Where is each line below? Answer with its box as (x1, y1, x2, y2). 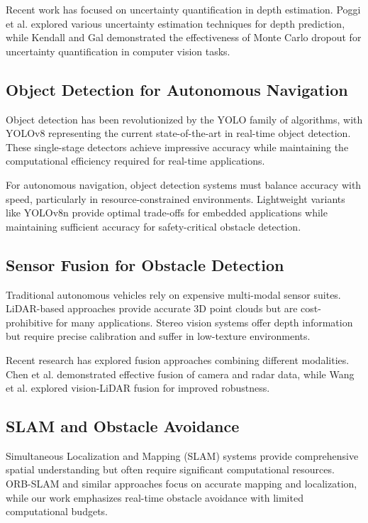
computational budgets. (6, 504, 108, 519)
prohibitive (6, 314, 53, 329)
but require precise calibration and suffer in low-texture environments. (6, 329, 311, 343)
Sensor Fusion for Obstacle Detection (6, 253, 284, 275)
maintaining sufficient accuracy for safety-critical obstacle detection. (6, 219, 301, 233)
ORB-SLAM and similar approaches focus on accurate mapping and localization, (6, 476, 357, 491)
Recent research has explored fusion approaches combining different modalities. (6, 352, 350, 367)
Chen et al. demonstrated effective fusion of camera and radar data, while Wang (6, 366, 355, 381)
